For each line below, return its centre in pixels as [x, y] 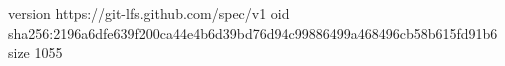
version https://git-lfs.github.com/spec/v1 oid [149, 13]
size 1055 [35, 52]
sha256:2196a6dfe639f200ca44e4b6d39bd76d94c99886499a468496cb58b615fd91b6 [253, 32]
